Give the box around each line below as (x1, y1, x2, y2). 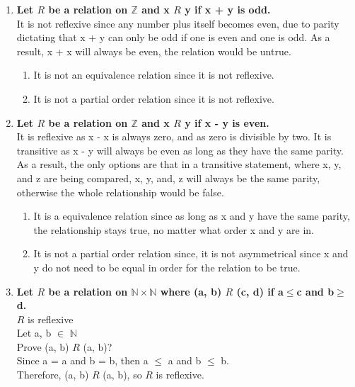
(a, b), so (103, 367, 142, 382)
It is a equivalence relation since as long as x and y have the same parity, (33, 208, 350, 223)
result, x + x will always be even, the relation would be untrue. (16, 43, 291, 58)
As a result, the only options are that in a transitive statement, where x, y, (16, 157, 342, 172)
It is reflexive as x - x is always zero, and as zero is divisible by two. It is (16, 129, 332, 144)
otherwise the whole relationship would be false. (16, 184, 224, 199)
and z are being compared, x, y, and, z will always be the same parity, (16, 170, 320, 185)
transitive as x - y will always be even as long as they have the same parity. (16, 142, 344, 157)
